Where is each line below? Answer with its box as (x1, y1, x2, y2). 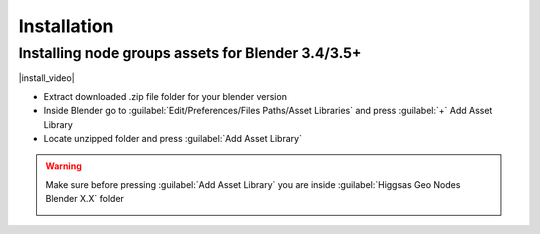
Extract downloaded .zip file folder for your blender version (43, 90, 287, 102)
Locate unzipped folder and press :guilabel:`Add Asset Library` (43, 132, 302, 144)
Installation (18, 15, 114, 37)
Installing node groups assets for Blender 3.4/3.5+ (18, 44, 362, 62)
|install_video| (18, 72, 75, 84)
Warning (45, 160, 82, 172)
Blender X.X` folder (45, 193, 125, 205)
